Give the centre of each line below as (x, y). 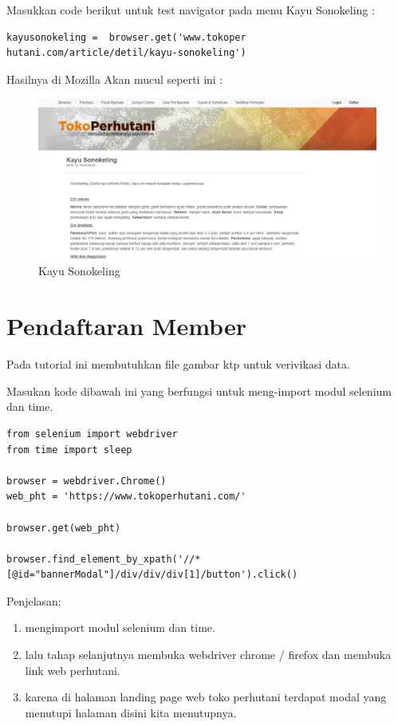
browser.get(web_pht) (64, 528)
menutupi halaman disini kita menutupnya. (131, 712)
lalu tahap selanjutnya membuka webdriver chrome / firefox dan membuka (208, 655)
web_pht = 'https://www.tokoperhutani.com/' (126, 497)
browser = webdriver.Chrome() (87, 481)
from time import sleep (69, 450)
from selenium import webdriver (92, 434)
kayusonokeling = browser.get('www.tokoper (126, 37)
